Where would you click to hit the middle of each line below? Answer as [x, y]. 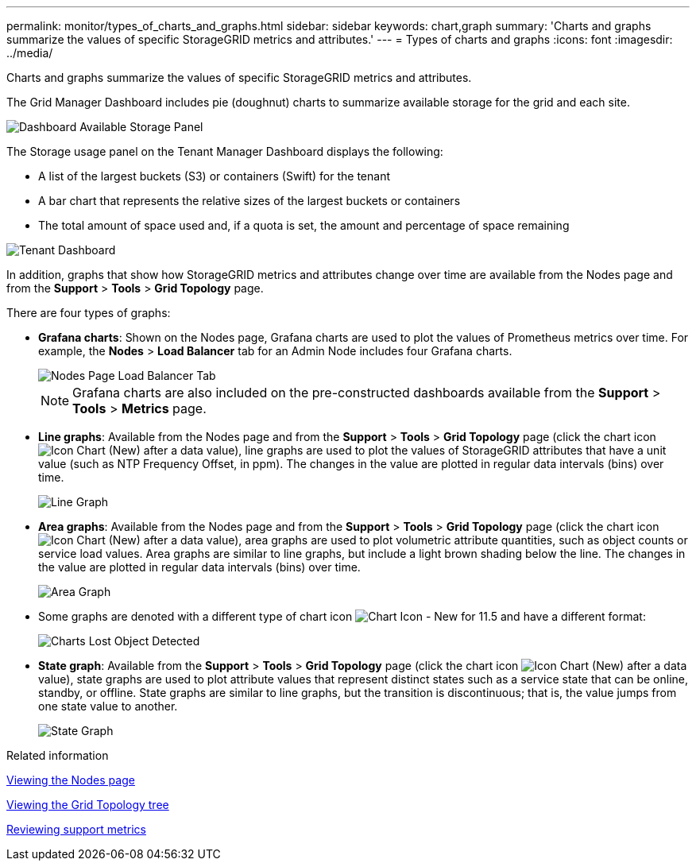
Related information [58, 755]
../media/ [30, 53]
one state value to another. [108, 706]
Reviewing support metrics [76, 829]
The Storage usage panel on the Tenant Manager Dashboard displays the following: [225, 151]
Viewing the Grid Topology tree [88, 805]
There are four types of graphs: [89, 313]
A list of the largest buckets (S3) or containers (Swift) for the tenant [215, 176]
